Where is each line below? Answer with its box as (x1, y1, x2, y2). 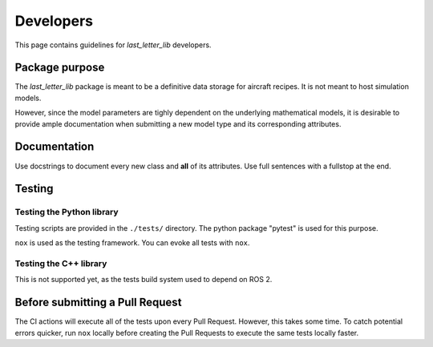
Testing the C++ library (14, 257, 107, 268)
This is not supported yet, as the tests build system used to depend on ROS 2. (14, 275, 273, 284)
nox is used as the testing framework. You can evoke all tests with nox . (14, 238, 250, 248)
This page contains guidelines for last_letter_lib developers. (14, 40, 212, 50)
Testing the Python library (14, 207, 119, 218)
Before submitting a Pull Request (14, 296, 182, 309)
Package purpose (14, 61, 105, 75)
